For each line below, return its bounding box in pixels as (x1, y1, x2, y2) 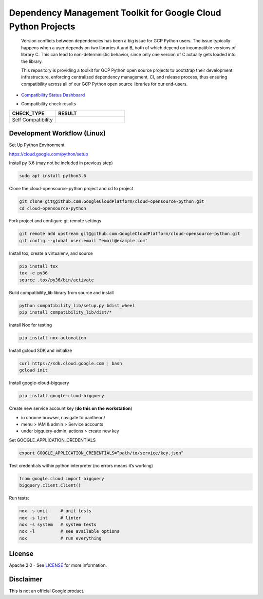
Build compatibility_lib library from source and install (9, 290, 114, 295)
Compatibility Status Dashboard (21, 92, 85, 98)
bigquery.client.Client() (19, 483, 81, 488)
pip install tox (19, 263, 58, 269)
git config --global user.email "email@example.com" (19, 238, 148, 243)
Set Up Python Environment (9, 142, 65, 148)
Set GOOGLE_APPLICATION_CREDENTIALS (9, 437, 96, 443)
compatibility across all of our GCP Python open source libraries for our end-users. (21, 81, 188, 87)
